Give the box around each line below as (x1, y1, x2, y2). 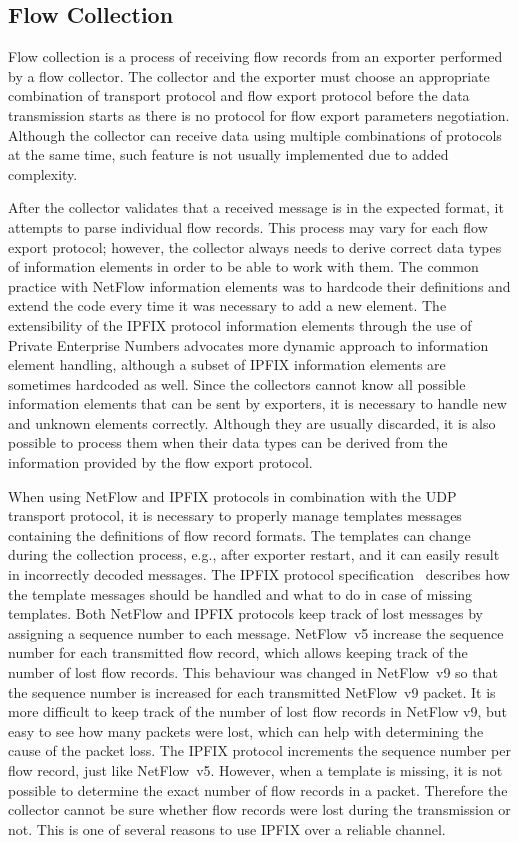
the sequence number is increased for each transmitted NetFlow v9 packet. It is (8, 681, 496, 702)
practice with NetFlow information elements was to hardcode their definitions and (8, 275, 511, 296)
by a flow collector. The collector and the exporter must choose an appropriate (8, 65, 490, 86)
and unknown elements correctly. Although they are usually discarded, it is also (8, 412, 496, 433)
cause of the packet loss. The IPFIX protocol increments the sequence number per (8, 740, 511, 761)
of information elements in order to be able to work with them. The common (8, 256, 479, 277)
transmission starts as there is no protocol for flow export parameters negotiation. (8, 104, 510, 125)
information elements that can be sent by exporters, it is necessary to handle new (8, 393, 507, 414)
